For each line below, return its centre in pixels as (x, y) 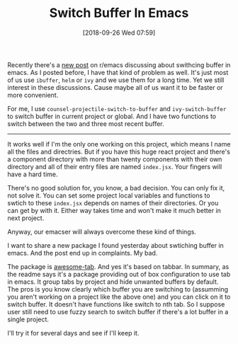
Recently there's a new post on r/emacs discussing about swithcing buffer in (119, 64)
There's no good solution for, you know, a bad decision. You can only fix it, (116, 188)
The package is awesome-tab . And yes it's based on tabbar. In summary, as (118, 266)
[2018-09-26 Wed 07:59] (119, 33)
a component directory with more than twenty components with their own (115, 159)
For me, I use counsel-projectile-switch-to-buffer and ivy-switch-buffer (117, 108)
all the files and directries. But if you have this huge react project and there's (119, 151)
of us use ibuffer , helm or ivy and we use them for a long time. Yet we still (116, 80)
